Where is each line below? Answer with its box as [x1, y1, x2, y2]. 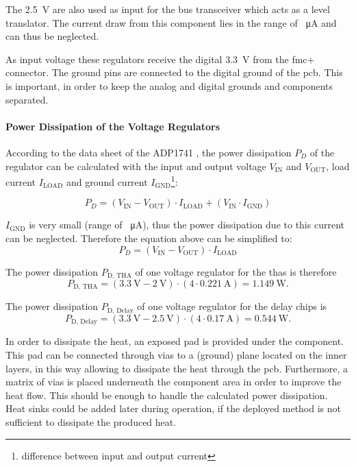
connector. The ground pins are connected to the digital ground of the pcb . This [5, 65, 343, 80]
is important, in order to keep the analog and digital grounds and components [5, 78, 333, 93]
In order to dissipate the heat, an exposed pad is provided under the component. [5, 334, 344, 348]
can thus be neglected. [5, 29, 99, 43]
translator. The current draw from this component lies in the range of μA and [5, 15, 337, 29]
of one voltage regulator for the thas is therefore [135, 264, 337, 278]
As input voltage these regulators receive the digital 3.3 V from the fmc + [5, 51, 315, 66]
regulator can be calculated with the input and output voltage [5, 158, 266, 173]
